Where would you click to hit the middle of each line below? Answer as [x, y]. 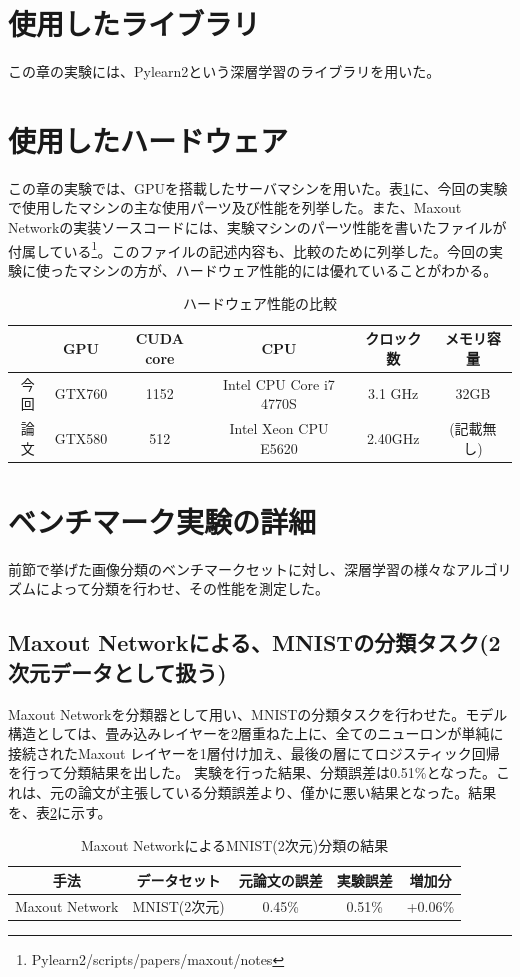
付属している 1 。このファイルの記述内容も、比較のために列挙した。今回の [249, 249]
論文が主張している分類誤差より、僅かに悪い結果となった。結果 [287, 791]
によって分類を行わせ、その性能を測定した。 [182, 588]
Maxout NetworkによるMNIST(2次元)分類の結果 [234, 845]
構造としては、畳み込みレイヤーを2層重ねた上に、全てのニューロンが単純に [256, 733]
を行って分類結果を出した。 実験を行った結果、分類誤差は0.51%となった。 [252, 772]
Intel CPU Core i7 [279, 383]
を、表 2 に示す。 [60, 811]
